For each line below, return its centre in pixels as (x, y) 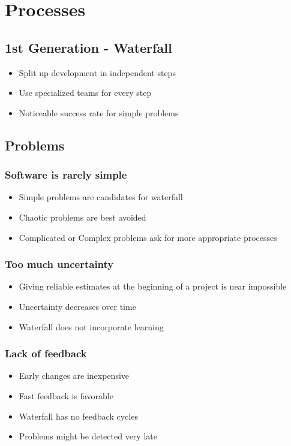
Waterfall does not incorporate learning (91, 326)
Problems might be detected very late (88, 436)
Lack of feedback (46, 353)
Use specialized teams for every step (85, 93)
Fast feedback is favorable (66, 395)
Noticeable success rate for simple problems (99, 112)
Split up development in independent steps (97, 72)
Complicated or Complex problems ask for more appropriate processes (148, 237)
